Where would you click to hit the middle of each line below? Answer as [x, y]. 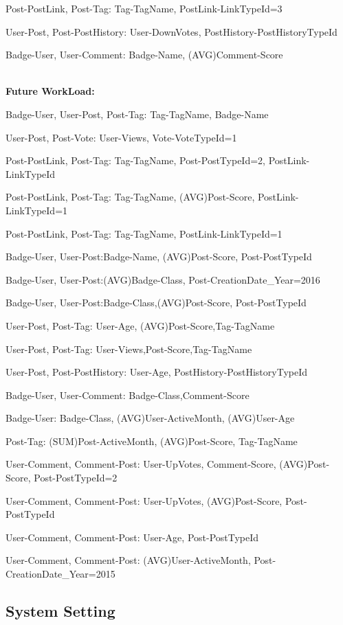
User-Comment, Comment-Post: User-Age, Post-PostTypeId [132, 537]
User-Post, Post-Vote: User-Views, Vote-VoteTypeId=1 [121, 137]
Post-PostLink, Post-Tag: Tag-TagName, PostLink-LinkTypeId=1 [144, 233]
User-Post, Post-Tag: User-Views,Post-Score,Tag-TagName [129, 349]
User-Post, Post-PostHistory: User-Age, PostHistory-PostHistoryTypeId [157, 372]
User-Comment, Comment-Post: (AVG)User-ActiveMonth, [128, 560]
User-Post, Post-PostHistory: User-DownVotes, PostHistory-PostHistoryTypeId [171, 31]
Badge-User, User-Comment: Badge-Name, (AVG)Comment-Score [144, 55]
